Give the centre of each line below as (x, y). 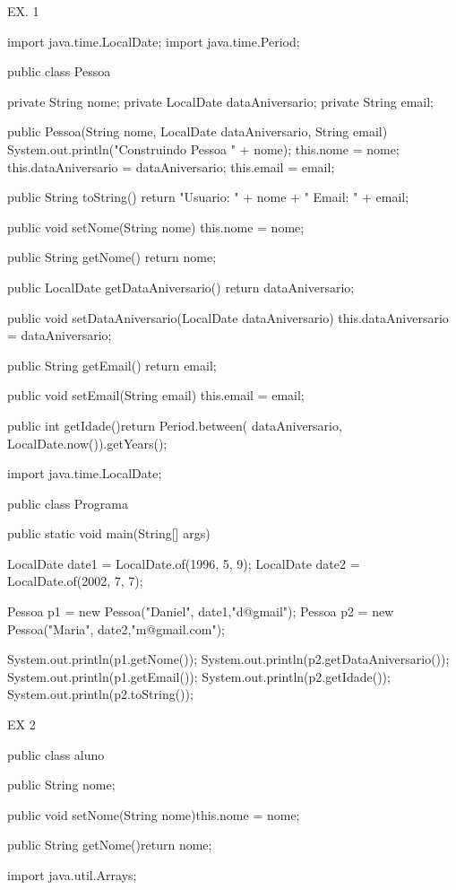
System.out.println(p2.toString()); (100, 694)
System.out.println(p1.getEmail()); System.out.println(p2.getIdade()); (199, 676)
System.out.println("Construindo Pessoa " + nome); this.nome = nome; (203, 148)
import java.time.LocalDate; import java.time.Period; (154, 41)
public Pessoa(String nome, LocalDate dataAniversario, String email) (198, 131)
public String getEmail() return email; (112, 365)
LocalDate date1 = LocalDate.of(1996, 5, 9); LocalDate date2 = (184, 563)
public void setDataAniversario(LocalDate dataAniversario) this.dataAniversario (228, 317)
